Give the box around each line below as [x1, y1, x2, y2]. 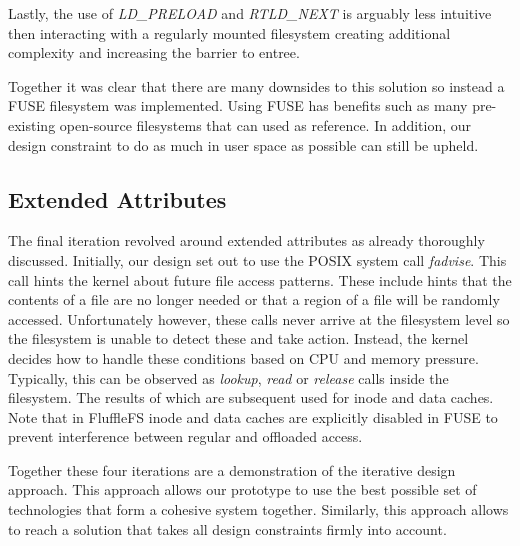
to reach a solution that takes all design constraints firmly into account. [8, 518, 447, 539]
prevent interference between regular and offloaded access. [8, 426, 363, 447]
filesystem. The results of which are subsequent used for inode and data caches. [8, 387, 494, 408]
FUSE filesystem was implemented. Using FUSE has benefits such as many [8, 95, 468, 116]
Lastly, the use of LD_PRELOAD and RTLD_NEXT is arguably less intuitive [8, 3, 492, 23]
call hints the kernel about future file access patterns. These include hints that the [8, 269, 512, 290]
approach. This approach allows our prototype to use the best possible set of [8, 479, 477, 500]
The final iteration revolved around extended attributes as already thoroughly [8, 230, 485, 251]
